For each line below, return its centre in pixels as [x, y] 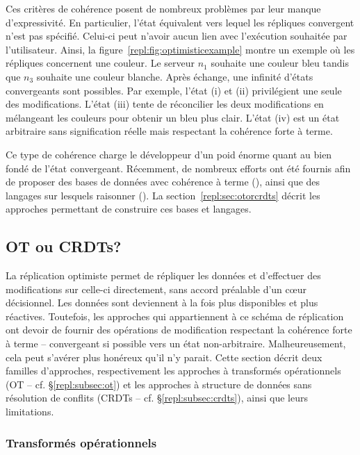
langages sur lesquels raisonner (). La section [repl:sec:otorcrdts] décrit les [163, 195]
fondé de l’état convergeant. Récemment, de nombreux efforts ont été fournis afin [178, 168]
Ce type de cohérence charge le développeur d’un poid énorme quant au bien [169, 154]
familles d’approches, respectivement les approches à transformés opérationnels [173, 371]
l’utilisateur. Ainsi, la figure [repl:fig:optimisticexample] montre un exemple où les [180, 49]
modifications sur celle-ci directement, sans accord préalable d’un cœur [156, 289]
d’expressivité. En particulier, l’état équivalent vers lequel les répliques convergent [180, 22]
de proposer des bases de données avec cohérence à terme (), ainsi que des [163, 182]
